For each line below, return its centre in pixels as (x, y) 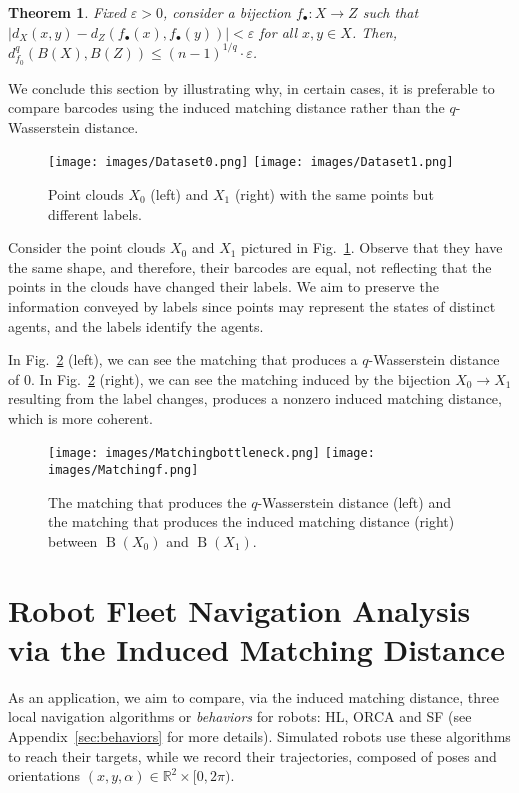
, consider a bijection (227, 12)
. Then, (374, 31)
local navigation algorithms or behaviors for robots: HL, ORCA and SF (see (240, 716)
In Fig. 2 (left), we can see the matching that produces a (183, 359)
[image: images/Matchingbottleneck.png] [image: (211, 453)
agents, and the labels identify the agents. (136, 325)
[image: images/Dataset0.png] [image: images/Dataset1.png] (251, 162)
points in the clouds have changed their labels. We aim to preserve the (223, 286)
